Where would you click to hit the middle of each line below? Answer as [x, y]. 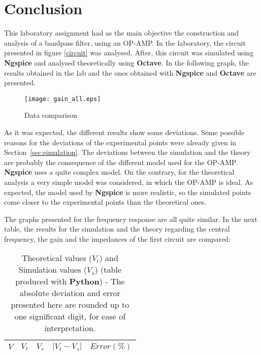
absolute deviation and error [70, 293]
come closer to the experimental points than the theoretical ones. [105, 202]
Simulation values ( [53, 270]
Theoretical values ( [57, 258]
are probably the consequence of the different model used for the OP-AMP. [121, 162]
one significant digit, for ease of [70, 316]
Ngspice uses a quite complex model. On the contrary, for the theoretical [119, 172]
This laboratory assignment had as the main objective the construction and [122, 33]
